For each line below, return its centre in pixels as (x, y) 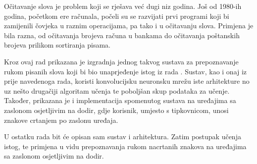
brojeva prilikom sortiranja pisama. (57, 45)
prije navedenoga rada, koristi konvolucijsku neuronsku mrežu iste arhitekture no (127, 81)
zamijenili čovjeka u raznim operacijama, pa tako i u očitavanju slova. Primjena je (129, 26)
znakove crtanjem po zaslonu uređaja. (61, 120)
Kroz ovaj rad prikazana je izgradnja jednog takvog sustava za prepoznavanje (121, 61)
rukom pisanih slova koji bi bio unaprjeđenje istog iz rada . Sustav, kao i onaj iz (126, 71)
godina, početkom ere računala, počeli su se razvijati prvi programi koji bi (117, 16)
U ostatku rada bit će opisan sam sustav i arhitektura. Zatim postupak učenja (123, 137)
